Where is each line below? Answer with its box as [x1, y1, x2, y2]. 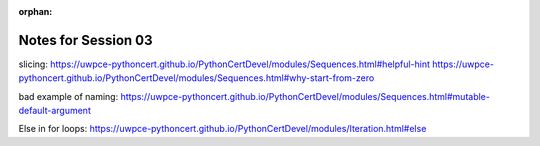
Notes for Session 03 [18, 31, 154, 49]
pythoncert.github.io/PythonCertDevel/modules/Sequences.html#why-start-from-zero [18, 72, 375, 84]
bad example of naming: [18, 90, 119, 102]
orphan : [18, 6, 53, 17]
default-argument [18, 105, 92, 117]
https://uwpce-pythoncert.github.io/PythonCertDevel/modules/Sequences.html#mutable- [120, 90, 490, 102]
